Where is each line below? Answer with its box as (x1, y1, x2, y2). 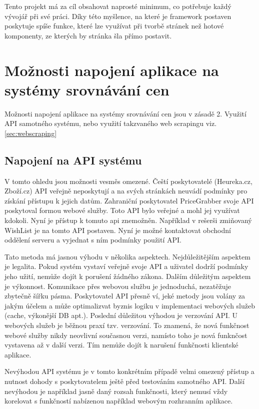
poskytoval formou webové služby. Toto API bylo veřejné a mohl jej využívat (4, 205, 240, 215)
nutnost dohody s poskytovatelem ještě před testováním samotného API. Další (4, 375, 245, 386)
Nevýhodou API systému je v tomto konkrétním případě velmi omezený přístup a (4, 366, 254, 376)
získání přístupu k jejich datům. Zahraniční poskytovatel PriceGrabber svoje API (4, 195, 254, 205)
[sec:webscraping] (4, 127, 57, 138)
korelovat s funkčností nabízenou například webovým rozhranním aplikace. (4, 395, 233, 406)
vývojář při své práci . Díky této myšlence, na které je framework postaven (4, 10, 231, 21)
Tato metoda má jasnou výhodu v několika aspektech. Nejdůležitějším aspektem (4, 251, 250, 261)
